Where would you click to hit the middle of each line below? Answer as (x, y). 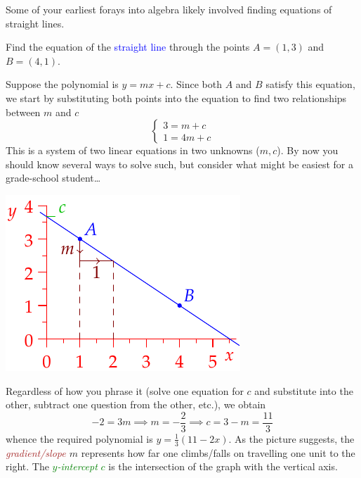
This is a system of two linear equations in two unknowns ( (133, 150)
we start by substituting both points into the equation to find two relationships (176, 98)
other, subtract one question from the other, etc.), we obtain (136, 404)
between (23, 112)
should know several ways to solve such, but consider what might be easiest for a (179, 164)
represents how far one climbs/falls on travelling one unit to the (218, 452)
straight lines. (35, 23)
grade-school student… (53, 178)
